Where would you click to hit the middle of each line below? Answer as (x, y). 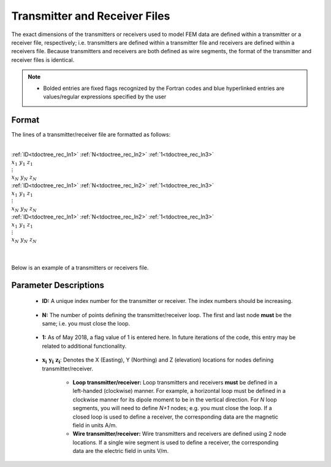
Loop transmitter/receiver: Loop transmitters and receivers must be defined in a (175, 382)
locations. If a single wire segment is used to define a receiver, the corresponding (176, 442)
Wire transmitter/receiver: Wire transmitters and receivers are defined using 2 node (179, 434)
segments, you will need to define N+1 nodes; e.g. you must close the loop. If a (172, 408)
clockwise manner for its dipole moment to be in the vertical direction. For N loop (175, 399)
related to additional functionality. (84, 346)
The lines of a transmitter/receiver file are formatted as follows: (91, 134)
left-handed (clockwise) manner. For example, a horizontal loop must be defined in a (179, 391)
